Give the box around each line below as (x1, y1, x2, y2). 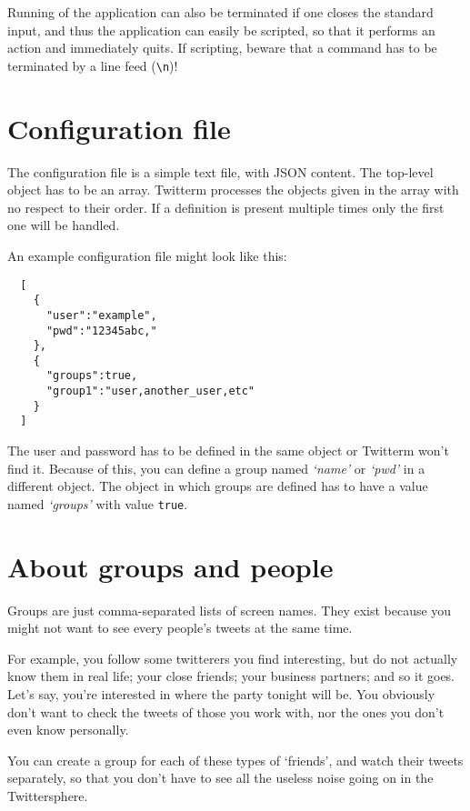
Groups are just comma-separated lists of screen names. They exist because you (7, 600, 452, 619)
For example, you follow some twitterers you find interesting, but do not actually (7, 648, 458, 667)
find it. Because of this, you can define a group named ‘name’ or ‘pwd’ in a (7, 458, 425, 477)
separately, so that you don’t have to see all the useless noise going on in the (7, 768, 434, 787)
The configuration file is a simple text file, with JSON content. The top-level (7, 162, 434, 181)
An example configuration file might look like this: (7, 245, 287, 265)
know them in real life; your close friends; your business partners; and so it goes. (7, 666, 455, 686)
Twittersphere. (7, 786, 88, 805)
